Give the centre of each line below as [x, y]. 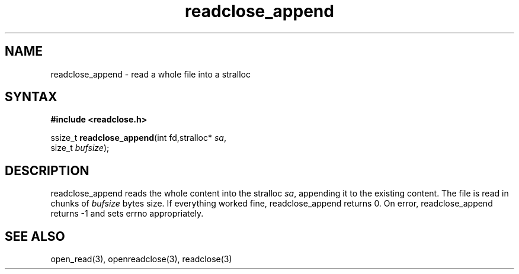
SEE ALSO [35, 236]
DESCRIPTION [47, 170]
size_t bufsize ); [80, 148]
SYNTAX [31, 97]
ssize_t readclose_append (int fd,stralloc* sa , [138, 138]
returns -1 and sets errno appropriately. [127, 214]
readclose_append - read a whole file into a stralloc [150, 74]
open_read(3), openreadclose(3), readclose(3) [141, 259]
